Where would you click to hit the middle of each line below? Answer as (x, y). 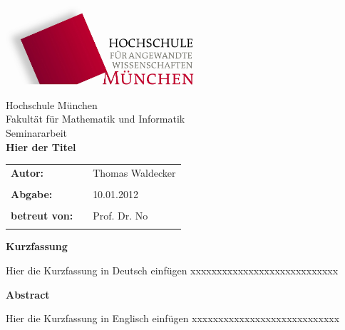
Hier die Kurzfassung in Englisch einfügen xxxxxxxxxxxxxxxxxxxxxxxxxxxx (173, 318)
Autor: (27, 172)
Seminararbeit (37, 132)
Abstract (28, 294)
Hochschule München (52, 104)
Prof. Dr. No (120, 216)
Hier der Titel (41, 146)
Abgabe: (32, 194)
